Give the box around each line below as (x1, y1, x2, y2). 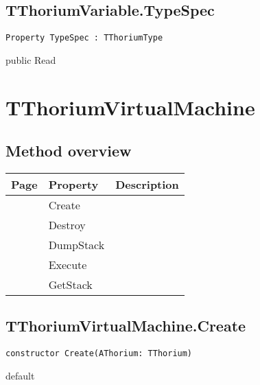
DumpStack (48, 237, 105, 253)
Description (115, 176, 179, 193)
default (5, 368, 35, 382)
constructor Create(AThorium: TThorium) (5, 349, 193, 359)
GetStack (48, 277, 93, 293)
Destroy (48, 217, 86, 233)
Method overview (5, 140, 132, 161)
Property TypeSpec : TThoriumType (5, 33, 163, 43)
